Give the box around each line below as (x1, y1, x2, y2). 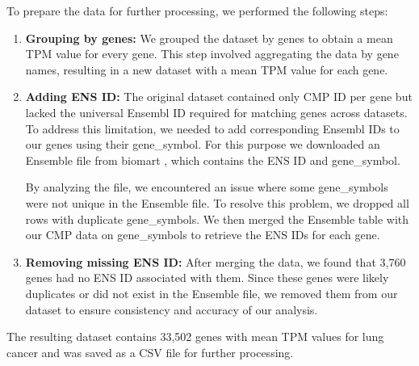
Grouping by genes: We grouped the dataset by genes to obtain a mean (25, 29, 393, 46)
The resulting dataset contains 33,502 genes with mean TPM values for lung (6, 328, 384, 345)
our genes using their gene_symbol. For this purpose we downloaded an (25, 136, 380, 153)
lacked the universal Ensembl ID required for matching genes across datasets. (25, 103, 408, 120)
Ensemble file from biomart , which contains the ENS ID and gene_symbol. (25, 151, 400, 168)
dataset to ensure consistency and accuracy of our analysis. (25, 301, 318, 318)
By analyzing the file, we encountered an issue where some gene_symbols (25, 179, 388, 196)
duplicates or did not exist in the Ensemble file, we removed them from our (25, 284, 398, 301)
